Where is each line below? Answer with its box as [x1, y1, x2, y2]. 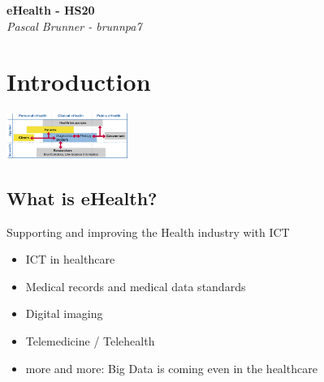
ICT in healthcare [25, 251, 115, 268]
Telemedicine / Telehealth [25, 333, 155, 350]
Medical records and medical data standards [25, 277, 246, 294]
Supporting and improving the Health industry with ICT [6, 223, 290, 240]
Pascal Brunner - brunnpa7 [6, 17, 142, 34]
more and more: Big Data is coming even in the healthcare [25, 359, 318, 376]
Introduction [6, 65, 151, 98]
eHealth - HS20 [6, 2, 95, 18]
